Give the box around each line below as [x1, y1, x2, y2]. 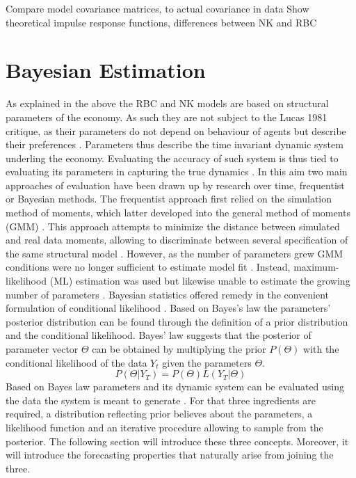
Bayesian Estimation [6, 56, 206, 84]
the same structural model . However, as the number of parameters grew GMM [6, 246, 343, 260]
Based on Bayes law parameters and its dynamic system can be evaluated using [6, 379, 345, 394]
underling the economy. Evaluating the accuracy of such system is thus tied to [6, 150, 339, 165]
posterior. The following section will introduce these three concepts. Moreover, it [6, 433, 349, 448]
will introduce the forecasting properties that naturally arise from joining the [6, 447, 334, 462]
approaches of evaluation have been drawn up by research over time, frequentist [6, 177, 345, 192]
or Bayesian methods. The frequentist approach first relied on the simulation [6, 191, 332, 206]
